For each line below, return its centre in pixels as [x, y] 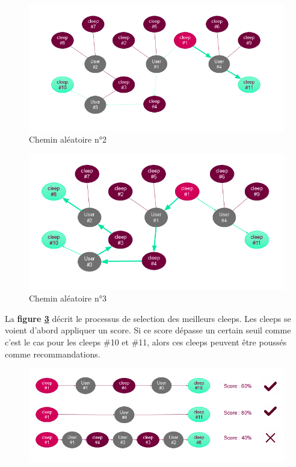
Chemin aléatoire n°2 [68, 139]
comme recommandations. [53, 354]
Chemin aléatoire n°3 [68, 298]
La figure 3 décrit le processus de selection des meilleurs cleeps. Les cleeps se [148, 318]
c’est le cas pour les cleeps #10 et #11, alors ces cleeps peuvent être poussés [146, 342]
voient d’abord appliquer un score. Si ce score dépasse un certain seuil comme [148, 330]
